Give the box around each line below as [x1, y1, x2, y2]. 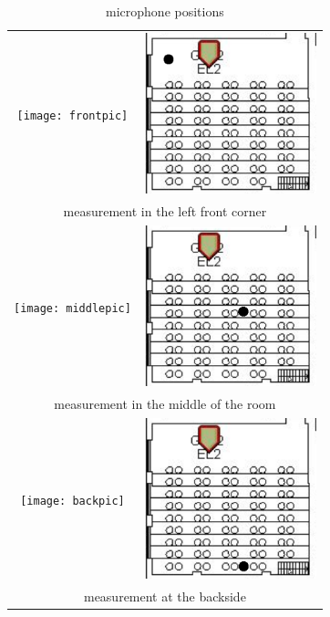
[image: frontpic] [16, 110, 129, 123]
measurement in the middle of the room [54, 393, 276, 413]
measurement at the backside [83, 586, 246, 605]
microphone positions [106, 2, 224, 20]
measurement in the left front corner [63, 201, 267, 220]
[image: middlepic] [14, 302, 131, 316]
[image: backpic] [20, 495, 125, 508]
